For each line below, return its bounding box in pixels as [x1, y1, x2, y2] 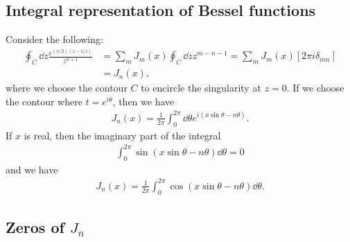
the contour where [6, 94, 82, 108]
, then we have [112, 94, 175, 108]
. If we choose [286, 80, 344, 95]
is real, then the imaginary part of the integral [24, 128, 221, 142]
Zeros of [6, 216, 64, 237]
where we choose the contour [6, 80, 128, 95]
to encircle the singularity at [141, 80, 261, 95]
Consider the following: [6, 32, 103, 46]
